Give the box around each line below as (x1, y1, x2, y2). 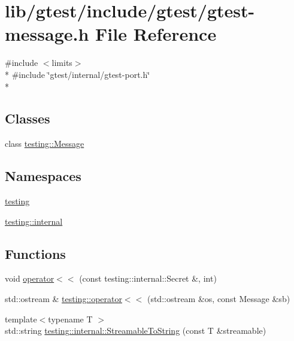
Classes (5, 109, 50, 128)
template (5, 312, 37, 325)
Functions (5, 244, 66, 262)
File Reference (95, 22, 217, 46)
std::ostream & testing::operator (5, 292, 122, 305)
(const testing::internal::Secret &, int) (79, 272, 217, 285)
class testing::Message (5, 137, 84, 150)
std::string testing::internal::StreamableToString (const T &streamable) (5, 324, 266, 337)
